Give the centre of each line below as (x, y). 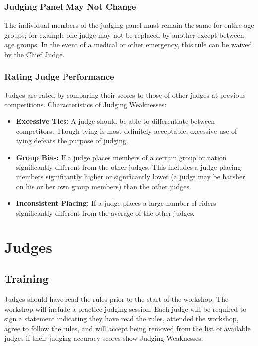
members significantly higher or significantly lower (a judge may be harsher (130, 176)
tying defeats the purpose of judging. (72, 141)
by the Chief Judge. (34, 54)
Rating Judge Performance (59, 76)
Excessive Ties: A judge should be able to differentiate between (116, 121)
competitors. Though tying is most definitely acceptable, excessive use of (127, 131)
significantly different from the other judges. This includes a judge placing (129, 167)
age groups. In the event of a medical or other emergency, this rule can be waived (128, 44)
